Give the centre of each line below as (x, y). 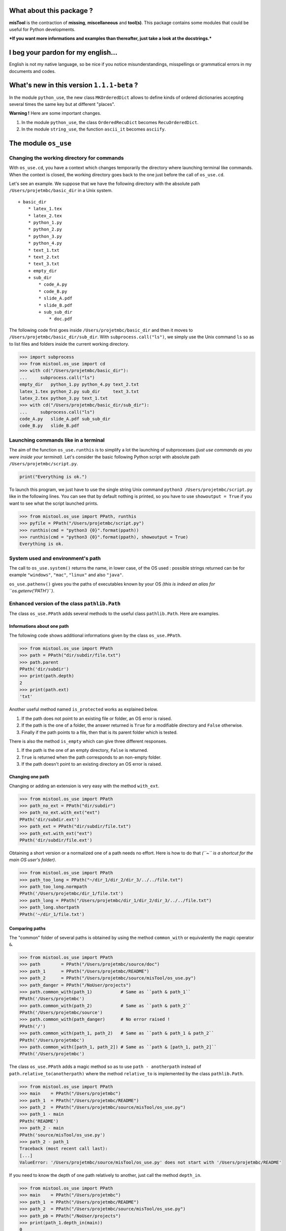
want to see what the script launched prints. (54, 503)
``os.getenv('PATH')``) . (32, 591)
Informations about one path (39, 626)
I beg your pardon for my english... (63, 52)
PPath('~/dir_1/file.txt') (52, 914)
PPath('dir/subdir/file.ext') (56, 840)
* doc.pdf (61, 319)
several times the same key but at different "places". (62, 104)
